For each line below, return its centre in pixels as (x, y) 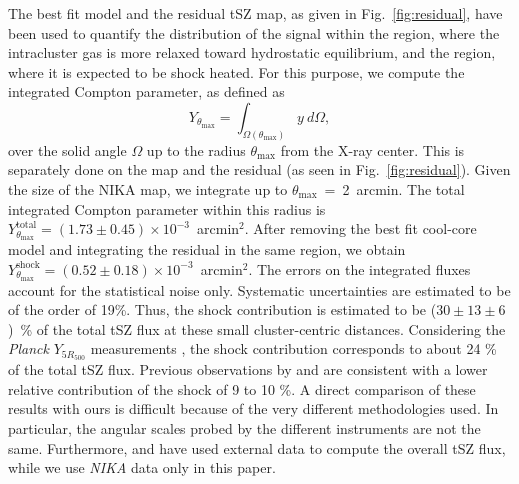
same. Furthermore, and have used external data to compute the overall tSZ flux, (257, 447)
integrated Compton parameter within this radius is (167, 208)
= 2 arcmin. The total (394, 189)
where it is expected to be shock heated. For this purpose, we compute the (236, 71)
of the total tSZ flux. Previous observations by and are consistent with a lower (248, 369)
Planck (28, 348)
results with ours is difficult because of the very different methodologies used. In (253, 408)
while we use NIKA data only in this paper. (142, 467)
